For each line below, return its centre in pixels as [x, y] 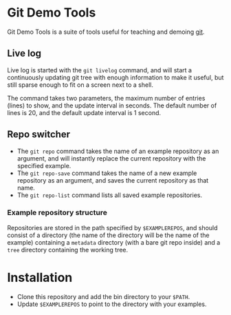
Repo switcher [39, 135]
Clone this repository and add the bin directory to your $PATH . [103, 296]
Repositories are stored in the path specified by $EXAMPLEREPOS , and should [112, 227]
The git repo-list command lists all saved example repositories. [110, 195]
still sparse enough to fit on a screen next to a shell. [80, 85]
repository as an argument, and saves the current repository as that [113, 180]
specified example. [44, 165]
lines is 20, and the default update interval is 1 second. [84, 112]
